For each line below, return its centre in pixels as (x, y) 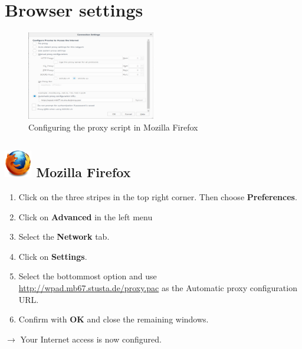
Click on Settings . (53, 256)
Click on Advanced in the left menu (86, 216)
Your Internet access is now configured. (91, 339)
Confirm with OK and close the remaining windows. (114, 319)
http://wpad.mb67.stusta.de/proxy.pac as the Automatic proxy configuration (158, 287)
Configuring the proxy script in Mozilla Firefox (113, 127)
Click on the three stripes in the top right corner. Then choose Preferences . (158, 197)
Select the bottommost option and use (88, 276)
